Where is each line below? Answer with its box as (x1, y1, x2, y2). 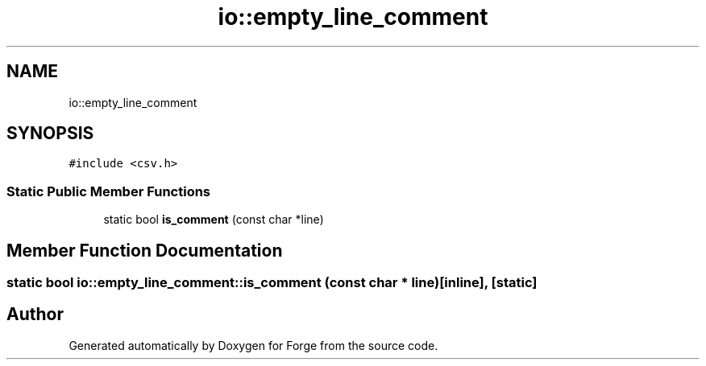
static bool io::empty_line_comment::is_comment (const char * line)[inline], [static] (6, 274, 538, 291)
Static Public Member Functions (6, 183, 211, 199)
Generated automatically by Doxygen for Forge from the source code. (69, 338, 438, 352)
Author (6, 304, 64, 325)
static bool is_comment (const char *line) (103, 212, 324, 227)
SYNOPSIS (6, 123, 94, 144)
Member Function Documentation (6, 240, 283, 261)
